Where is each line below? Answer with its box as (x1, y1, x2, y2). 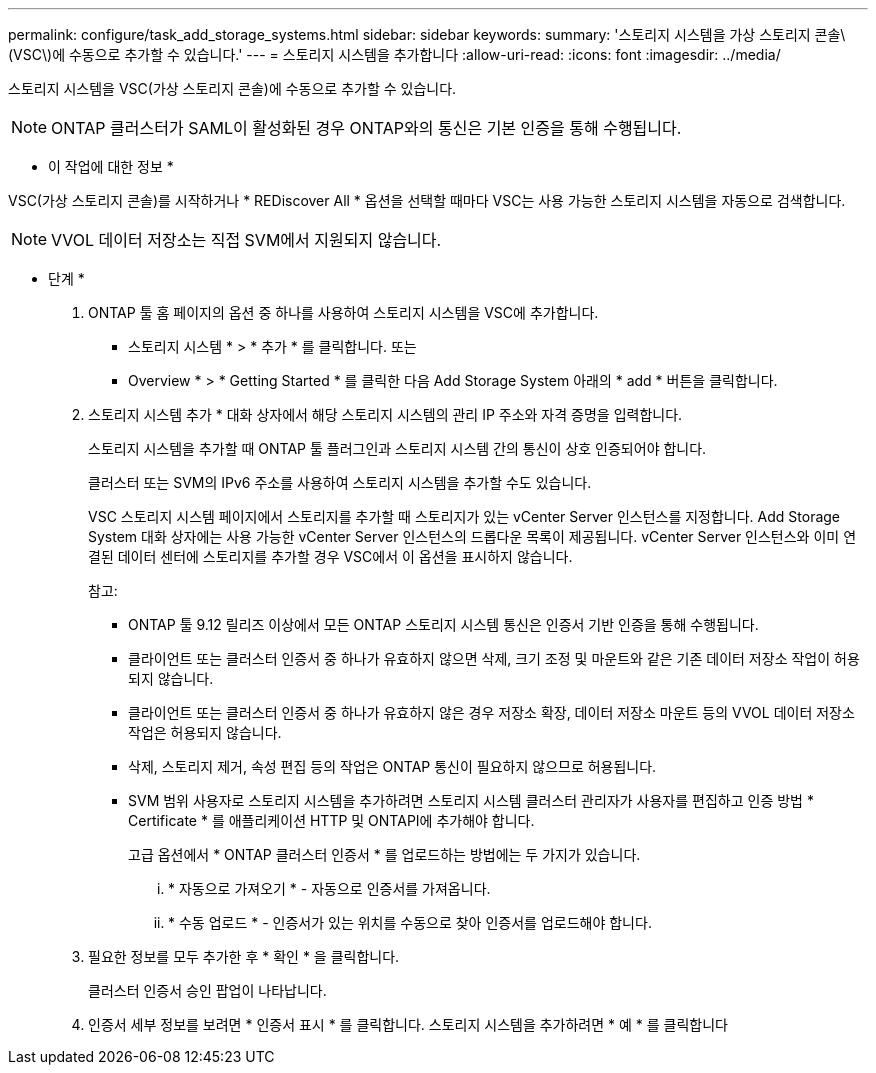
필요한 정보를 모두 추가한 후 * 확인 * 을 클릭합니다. (88, 948, 400, 965)
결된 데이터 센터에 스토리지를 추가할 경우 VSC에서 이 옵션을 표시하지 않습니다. (88, 548, 573, 565)
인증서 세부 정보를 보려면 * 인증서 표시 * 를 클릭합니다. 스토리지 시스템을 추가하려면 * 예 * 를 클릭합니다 (88, 1016, 728, 1033)
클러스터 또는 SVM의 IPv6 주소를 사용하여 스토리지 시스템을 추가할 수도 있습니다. (88, 474, 592, 491)
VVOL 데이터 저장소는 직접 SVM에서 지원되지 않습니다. (51, 230, 442, 250)
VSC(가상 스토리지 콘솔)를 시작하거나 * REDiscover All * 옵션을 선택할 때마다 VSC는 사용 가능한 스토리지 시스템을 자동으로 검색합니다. (8, 192, 846, 209)
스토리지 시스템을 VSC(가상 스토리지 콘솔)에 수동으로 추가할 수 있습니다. (8, 80, 457, 97)
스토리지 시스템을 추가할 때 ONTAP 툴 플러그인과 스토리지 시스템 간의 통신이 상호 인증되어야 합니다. (88, 440, 707, 457)
